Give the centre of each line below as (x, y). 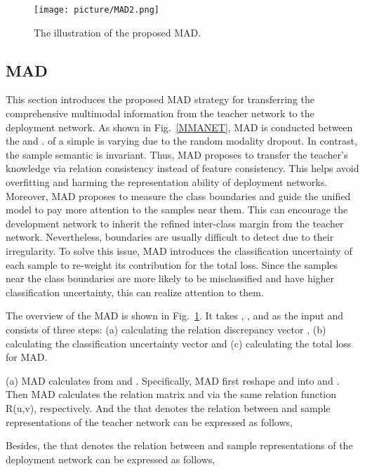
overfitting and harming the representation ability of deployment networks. (167, 182)
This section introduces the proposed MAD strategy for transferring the (160, 99)
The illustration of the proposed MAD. (118, 32)
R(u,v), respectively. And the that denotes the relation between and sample (168, 407)
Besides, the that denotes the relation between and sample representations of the (179, 445)
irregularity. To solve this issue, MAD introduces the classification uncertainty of (179, 250)
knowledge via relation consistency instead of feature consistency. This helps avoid (182, 168)
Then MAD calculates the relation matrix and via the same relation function (171, 394)
